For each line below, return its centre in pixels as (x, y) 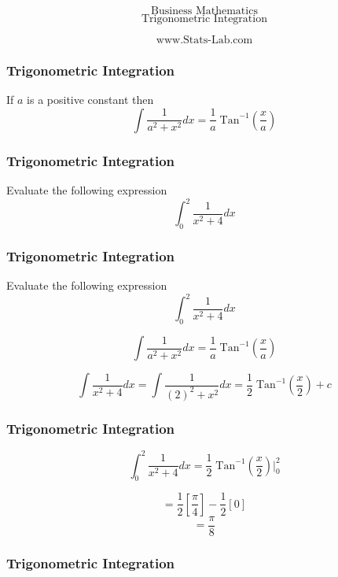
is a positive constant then (90, 100)
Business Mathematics (204, 11)
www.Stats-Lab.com (204, 40)
